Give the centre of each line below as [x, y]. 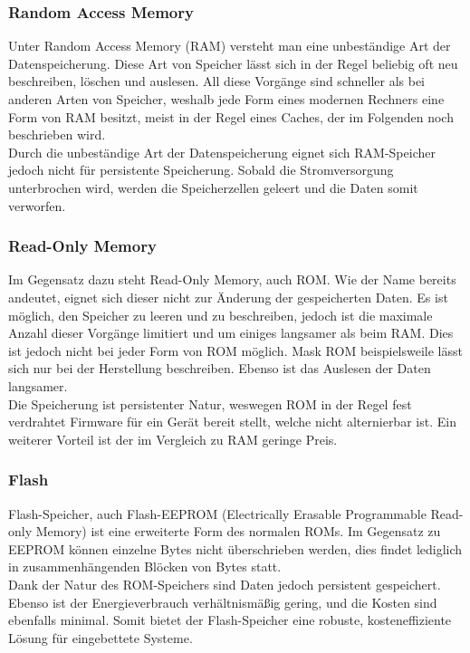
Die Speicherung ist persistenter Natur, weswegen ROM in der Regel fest [210, 403]
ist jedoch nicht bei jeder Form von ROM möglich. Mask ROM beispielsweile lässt [235, 350]
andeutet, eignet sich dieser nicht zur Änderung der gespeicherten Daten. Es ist [228, 297]
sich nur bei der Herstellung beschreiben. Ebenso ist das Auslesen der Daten [220, 368]
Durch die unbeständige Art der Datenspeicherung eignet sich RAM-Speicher [222, 152]
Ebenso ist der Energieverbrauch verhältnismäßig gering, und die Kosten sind [223, 602]
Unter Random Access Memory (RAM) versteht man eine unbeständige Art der [230, 46]
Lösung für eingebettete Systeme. [101, 637]
